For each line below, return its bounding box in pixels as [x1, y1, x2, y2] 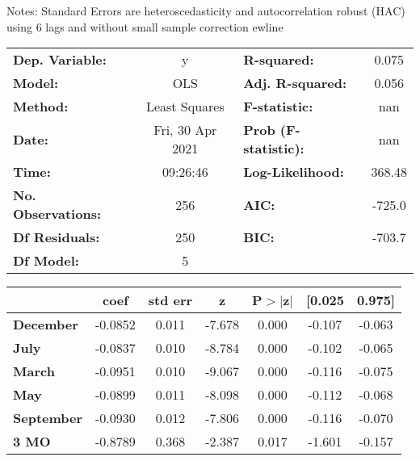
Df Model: [13, 251, 79, 270]
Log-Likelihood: [243, 162, 344, 182]
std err [148, 291, 193, 310]
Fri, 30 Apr [153, 120, 217, 140]
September [13, 409, 83, 428]
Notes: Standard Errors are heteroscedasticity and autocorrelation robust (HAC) [6, 2, 405, 19]
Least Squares [145, 97, 225, 116]
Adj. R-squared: [243, 73, 347, 93]
